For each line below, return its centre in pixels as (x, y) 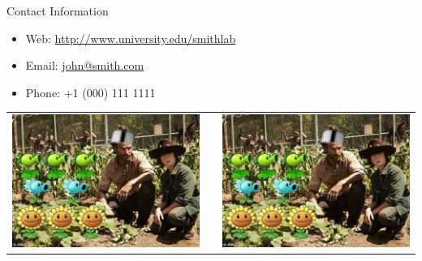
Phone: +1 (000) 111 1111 (90, 92)
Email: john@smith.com (85, 65)
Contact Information (58, 11)
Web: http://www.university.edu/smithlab (131, 38)
